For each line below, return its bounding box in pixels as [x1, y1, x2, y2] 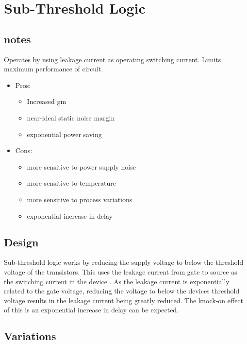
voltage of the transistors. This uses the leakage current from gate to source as [4, 266, 237, 276]
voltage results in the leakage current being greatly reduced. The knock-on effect [4, 295, 244, 305]
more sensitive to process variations [27, 194, 132, 204]
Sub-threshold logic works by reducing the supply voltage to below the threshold [4, 257, 244, 267]
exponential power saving [27, 129, 102, 139]
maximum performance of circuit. [4, 64, 103, 74]
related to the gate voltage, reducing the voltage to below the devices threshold [4, 286, 240, 296]
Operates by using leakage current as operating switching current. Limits [4, 54, 221, 64]
